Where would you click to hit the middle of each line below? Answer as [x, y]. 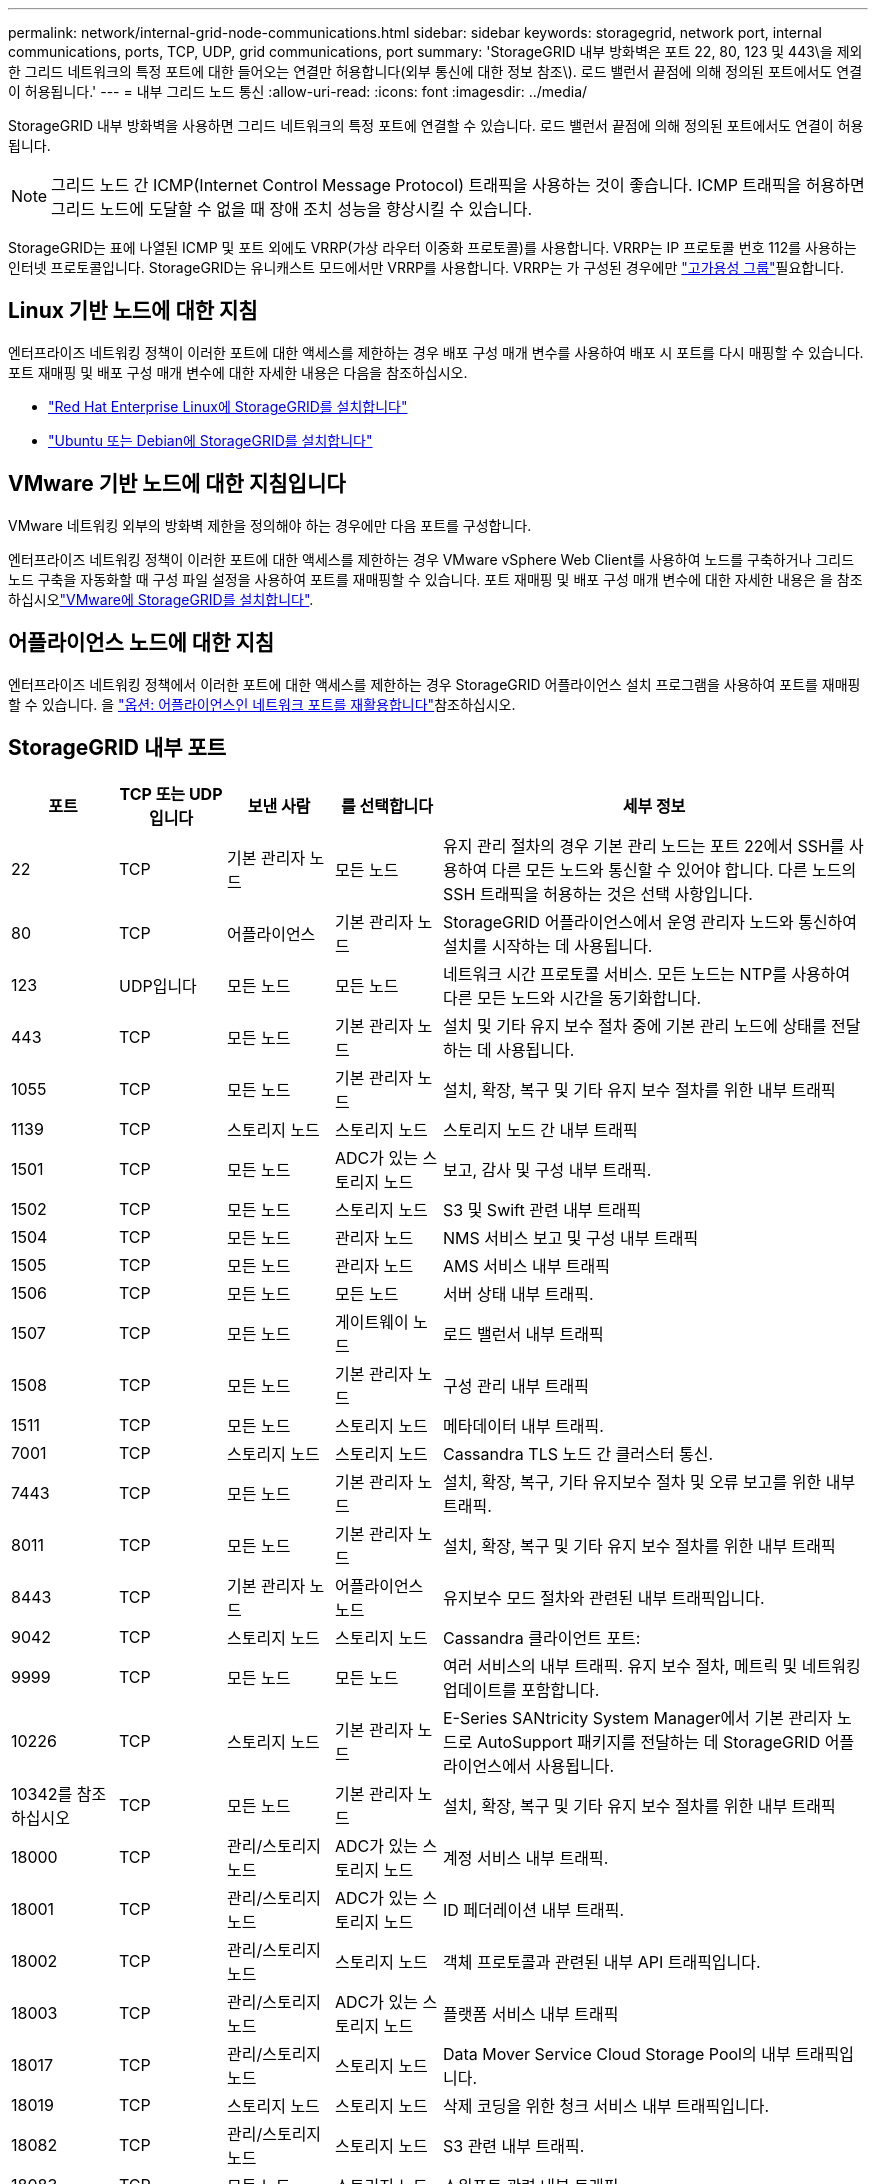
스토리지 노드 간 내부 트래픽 [540, 1130]
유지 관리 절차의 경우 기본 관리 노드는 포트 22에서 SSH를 [644, 846]
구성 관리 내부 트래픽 [516, 1386]
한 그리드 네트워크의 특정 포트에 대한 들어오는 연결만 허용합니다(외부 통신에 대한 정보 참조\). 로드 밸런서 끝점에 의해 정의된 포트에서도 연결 [435, 71]
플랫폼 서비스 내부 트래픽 [531, 2014]
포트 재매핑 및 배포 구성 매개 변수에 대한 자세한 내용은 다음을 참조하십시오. [238, 372]
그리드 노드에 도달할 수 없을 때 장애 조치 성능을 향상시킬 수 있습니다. [292, 209]
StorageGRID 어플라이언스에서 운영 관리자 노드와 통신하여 [650, 922]
